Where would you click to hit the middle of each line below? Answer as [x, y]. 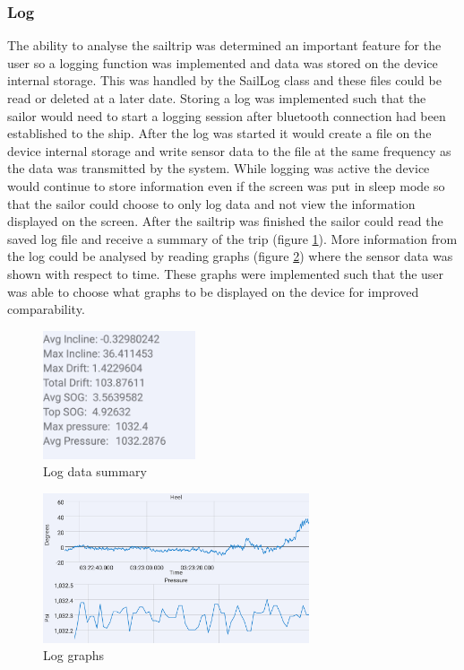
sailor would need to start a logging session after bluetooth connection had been [227, 115]
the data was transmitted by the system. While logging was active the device [219, 168]
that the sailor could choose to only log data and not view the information [211, 203]
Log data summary [95, 471]
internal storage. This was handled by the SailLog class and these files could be [224, 80]
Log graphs [73, 655]
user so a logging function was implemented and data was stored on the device [223, 62]
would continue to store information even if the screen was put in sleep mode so [226, 185]
